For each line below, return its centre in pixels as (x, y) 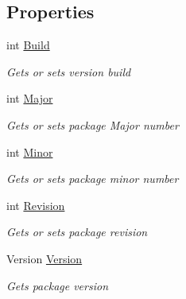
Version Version (45, 258)
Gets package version (58, 285)
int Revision (36, 205)
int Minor (30, 151)
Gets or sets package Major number (93, 124)
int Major (30, 98)
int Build (28, 45)
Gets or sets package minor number (93, 179)
